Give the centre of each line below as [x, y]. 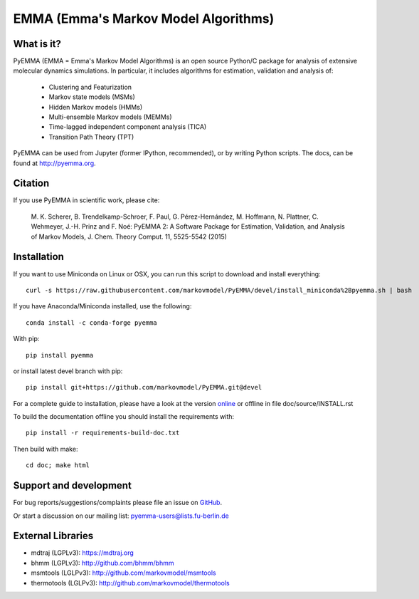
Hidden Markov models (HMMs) [96, 107]
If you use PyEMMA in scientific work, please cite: [86, 200]
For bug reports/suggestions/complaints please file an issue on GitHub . [118, 503]
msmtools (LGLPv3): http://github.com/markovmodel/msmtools [123, 573]
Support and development [72, 485]
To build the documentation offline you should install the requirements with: [124, 417]
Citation [31, 183]
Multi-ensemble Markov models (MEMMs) [110, 117]
